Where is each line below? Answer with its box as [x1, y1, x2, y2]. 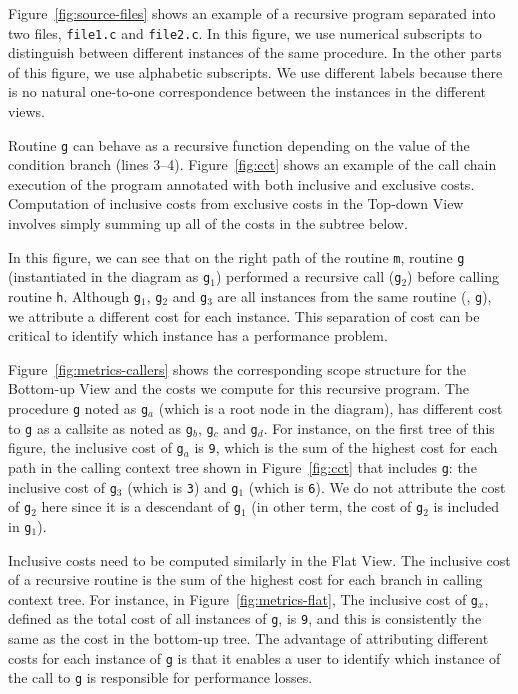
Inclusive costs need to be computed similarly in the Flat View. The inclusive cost [8, 549, 511, 570]
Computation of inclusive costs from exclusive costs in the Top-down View [8, 193, 464, 214]
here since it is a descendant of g [41, 496, 241, 517]
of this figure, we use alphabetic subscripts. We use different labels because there [8, 61, 503, 82]
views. [8, 101, 46, 122]
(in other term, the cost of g [251, 496, 424, 517]
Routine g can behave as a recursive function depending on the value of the [8, 134, 470, 155]
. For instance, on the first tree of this [263, 417, 495, 438]
